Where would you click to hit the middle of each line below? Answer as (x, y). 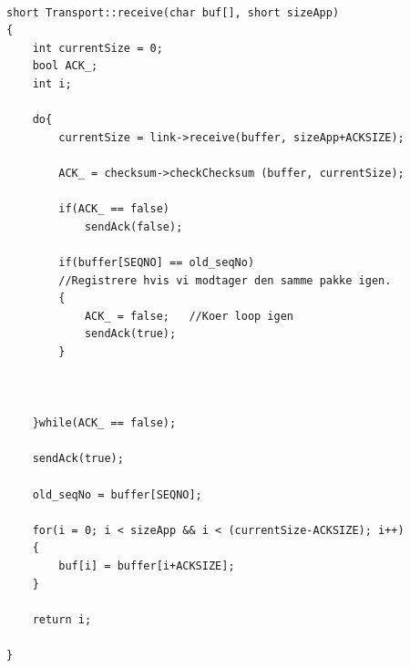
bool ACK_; (65, 66)
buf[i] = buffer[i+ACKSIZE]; (147, 566)
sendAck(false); (133, 226)
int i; (52, 83)
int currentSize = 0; (97, 48)
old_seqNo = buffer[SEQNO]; (117, 494)
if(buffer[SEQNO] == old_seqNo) (157, 262)
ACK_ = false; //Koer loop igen (189, 316)
